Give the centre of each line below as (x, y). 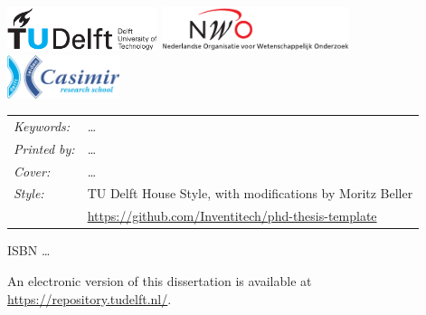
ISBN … (29, 250)
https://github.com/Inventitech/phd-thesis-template (232, 216)
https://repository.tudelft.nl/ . (90, 298)
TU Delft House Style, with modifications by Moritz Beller (250, 193)
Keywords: (42, 125)
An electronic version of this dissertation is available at (160, 281)
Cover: (32, 171)
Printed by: (44, 148)
